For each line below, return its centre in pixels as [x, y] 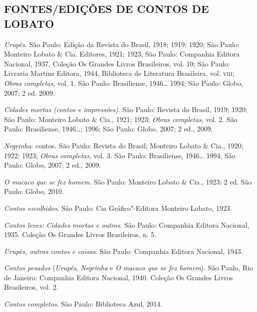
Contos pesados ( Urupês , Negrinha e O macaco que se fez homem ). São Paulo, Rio [128, 268]
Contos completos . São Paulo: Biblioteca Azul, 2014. [83, 304]
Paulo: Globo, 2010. [34, 191]
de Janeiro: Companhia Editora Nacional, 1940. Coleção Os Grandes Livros [119, 277]
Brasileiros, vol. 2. [31, 287]
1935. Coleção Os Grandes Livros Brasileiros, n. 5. [80, 234]
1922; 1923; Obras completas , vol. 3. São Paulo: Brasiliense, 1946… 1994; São [120, 155]
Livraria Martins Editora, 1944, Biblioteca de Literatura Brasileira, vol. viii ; [119, 73]
